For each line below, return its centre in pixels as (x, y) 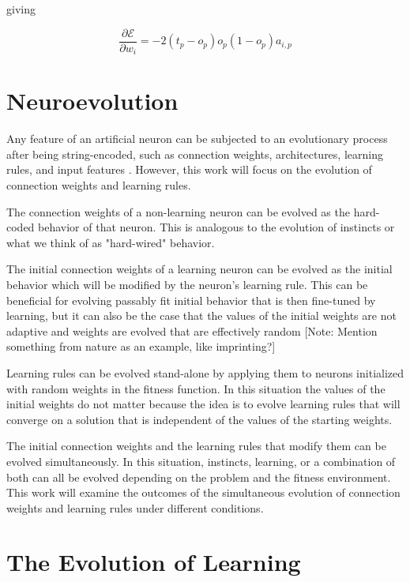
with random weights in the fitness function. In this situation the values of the (196, 388)
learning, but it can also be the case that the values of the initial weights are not (201, 315)
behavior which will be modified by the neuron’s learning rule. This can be (187, 284)
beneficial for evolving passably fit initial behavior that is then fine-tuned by (191, 300)
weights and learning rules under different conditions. (135, 507)
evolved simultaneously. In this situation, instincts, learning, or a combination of (201, 461)
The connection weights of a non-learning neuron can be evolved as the (178, 211)
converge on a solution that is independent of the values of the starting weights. (199, 419)
